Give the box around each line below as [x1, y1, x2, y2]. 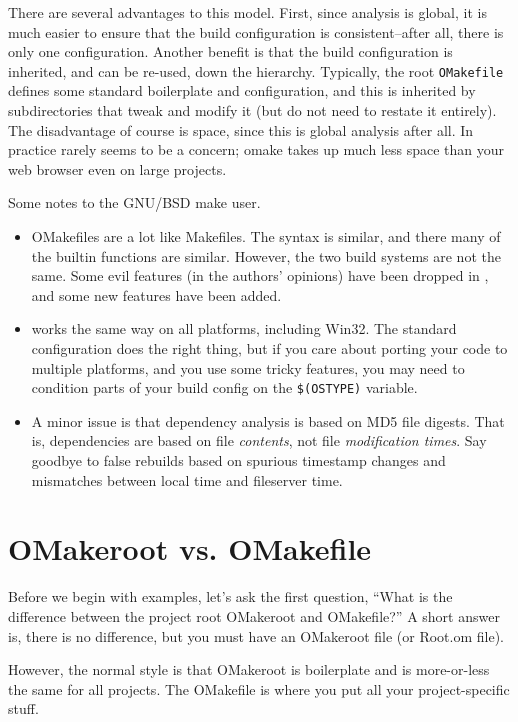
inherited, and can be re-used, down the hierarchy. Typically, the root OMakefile [8, 60, 504, 81]
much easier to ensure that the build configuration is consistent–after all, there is [8, 21, 504, 42]
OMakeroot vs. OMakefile [8, 528, 372, 569]
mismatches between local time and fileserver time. [31, 469, 343, 490]
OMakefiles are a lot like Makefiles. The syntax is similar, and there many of [31, 226, 501, 246]
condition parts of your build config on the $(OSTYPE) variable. [31, 377, 418, 398]
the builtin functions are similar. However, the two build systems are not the [31, 245, 501, 266]
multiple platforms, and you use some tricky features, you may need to [31, 357, 465, 378]
